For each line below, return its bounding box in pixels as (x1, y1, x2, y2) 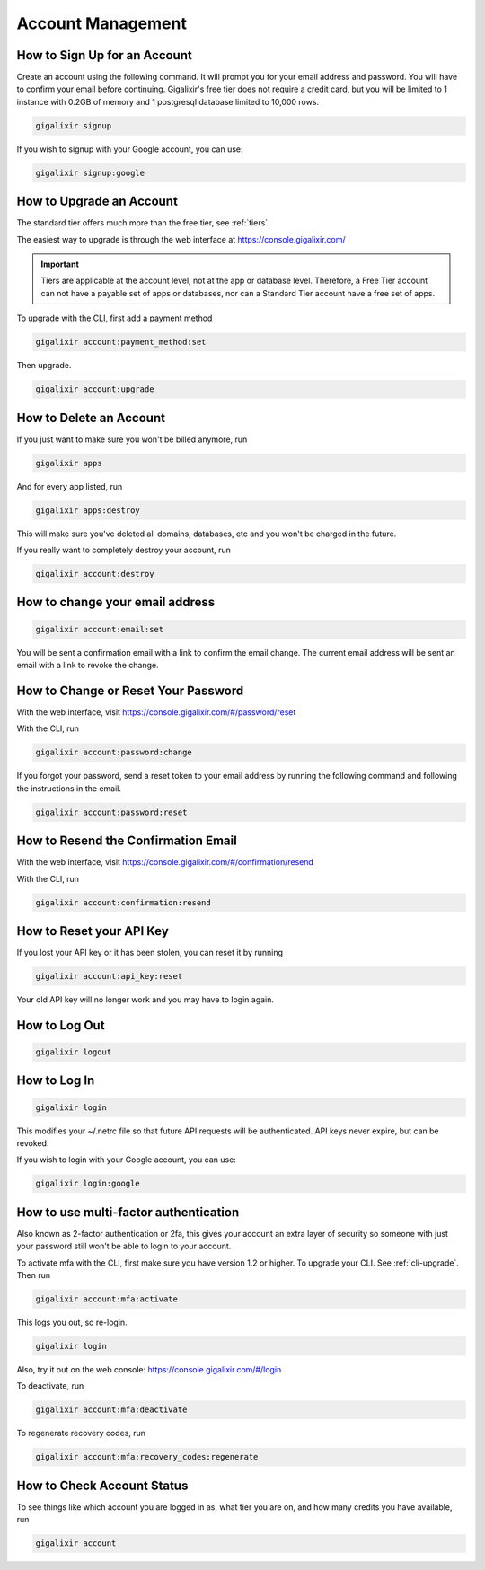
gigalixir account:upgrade (35, 384, 154, 394)
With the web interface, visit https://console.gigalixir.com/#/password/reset (16, 706, 296, 718)
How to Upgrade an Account (16, 194, 179, 209)
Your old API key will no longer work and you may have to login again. (16, 993, 274, 1005)
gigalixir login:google (35, 1178, 141, 1189)
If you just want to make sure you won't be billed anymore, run (16, 434, 248, 445)
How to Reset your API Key (16, 923, 170, 939)
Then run (16, 1269, 51, 1280)
